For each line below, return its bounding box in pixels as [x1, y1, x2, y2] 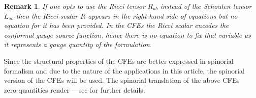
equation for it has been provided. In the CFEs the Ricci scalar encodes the [4, 20, 229, 30]
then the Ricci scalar [16, 10, 78, 21]
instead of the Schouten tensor [160, 1, 252, 11]
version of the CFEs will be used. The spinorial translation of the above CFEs [4, 75, 240, 85]
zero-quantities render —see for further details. [4, 84, 145, 95]
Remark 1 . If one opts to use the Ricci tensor [4, 1, 145, 11]
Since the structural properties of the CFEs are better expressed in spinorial [4, 55, 234, 66]
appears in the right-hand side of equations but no [88, 10, 238, 21]
